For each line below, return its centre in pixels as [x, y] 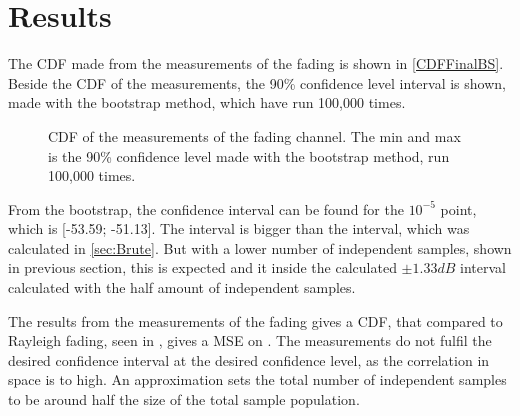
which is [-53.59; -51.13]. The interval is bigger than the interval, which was [239, 228]
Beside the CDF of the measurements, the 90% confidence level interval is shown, [257, 82]
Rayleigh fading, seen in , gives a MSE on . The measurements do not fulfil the [250, 340]
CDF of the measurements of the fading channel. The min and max [254, 135]
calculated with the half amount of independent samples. [182, 287]
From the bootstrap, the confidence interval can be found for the [206, 208]
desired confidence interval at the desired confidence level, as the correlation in [249, 359]
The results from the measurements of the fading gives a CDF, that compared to [255, 320]
